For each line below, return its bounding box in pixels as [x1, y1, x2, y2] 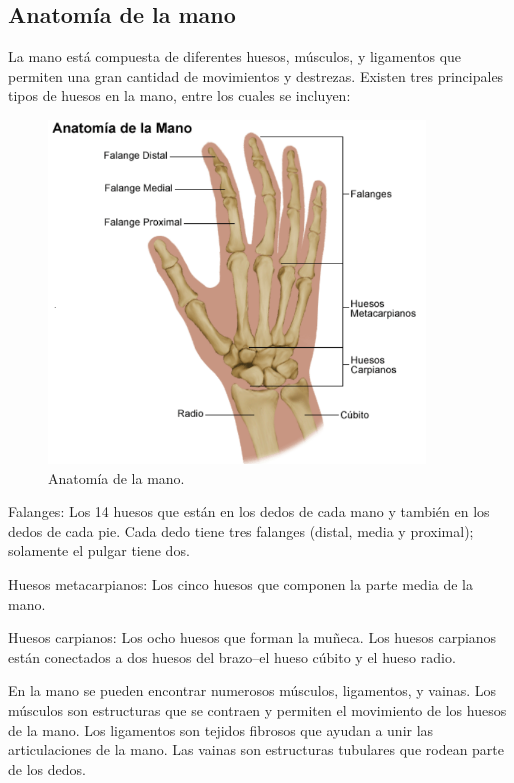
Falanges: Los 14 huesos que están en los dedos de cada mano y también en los [8, 501, 490, 522]
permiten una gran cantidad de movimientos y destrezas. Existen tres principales [8, 65, 504, 86]
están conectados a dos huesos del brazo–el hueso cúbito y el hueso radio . [8, 646, 456, 667]
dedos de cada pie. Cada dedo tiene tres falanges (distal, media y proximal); [8, 520, 474, 541]
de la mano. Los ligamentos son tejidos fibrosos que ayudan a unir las [8, 719, 434, 740]
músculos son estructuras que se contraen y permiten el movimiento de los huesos [8, 700, 507, 721]
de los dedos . [8, 758, 86, 779]
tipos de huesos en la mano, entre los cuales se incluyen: [8, 85, 351, 106]
